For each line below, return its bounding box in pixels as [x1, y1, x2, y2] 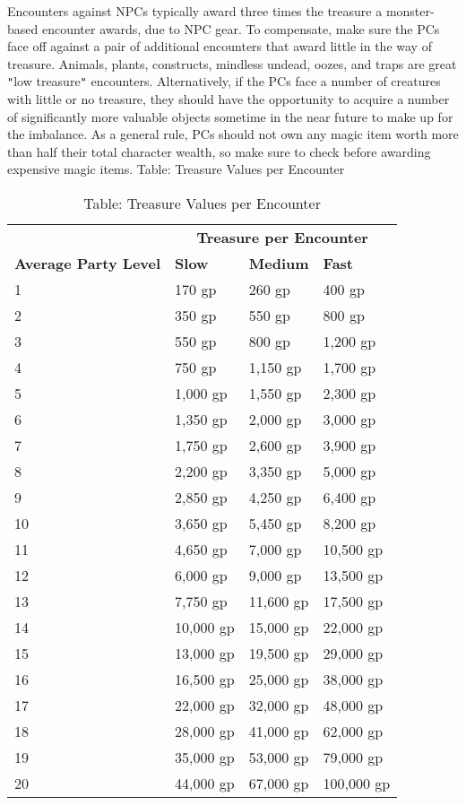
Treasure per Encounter [196, 227, 368, 247]
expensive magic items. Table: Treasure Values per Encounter [7, 160, 345, 178]
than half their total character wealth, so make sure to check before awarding [7, 142, 431, 160]
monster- [385, 2, 435, 20]
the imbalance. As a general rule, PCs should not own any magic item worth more [7, 125, 459, 143]
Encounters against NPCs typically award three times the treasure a [7, 2, 383, 20]
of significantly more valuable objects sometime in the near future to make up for [7, 107, 453, 126]
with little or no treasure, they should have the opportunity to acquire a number [7, 90, 450, 108]
